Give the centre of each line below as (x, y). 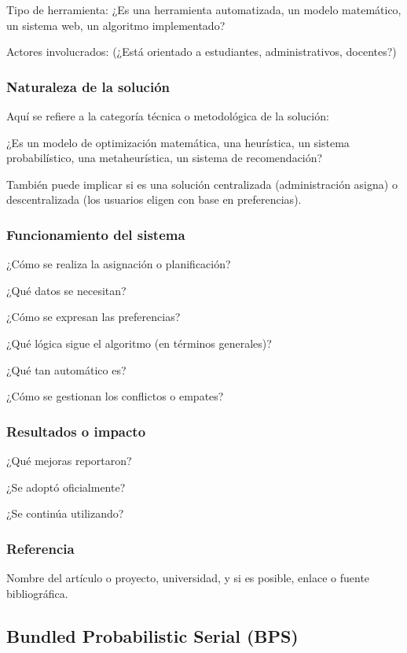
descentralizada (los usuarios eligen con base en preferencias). (154, 199)
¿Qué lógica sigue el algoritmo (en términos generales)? (139, 343)
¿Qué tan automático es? (66, 369)
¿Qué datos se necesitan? (66, 290)
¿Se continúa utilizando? (65, 513)
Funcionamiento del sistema (96, 234)
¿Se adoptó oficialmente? (66, 487)
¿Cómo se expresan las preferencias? (93, 317)
